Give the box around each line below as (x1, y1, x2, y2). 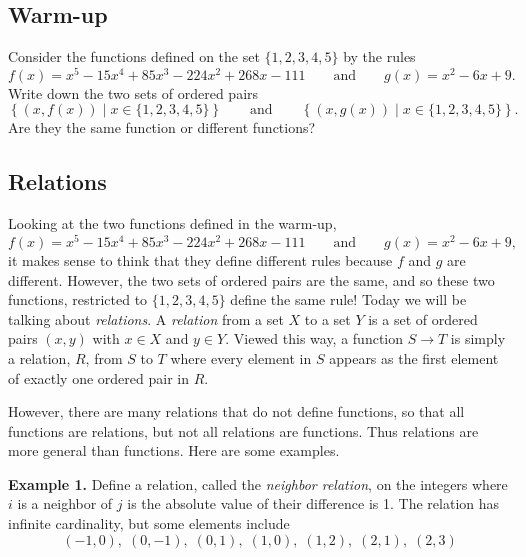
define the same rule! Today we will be (230, 289, 467, 310)
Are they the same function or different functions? (8, 117, 316, 138)
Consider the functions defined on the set (8, 46, 260, 67)
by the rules (343, 46, 416, 67)
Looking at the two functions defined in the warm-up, (8, 213, 337, 234)
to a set (304, 308, 351, 329)
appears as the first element (329, 347, 499, 368)
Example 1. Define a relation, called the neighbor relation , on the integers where (8, 473, 508, 494)
